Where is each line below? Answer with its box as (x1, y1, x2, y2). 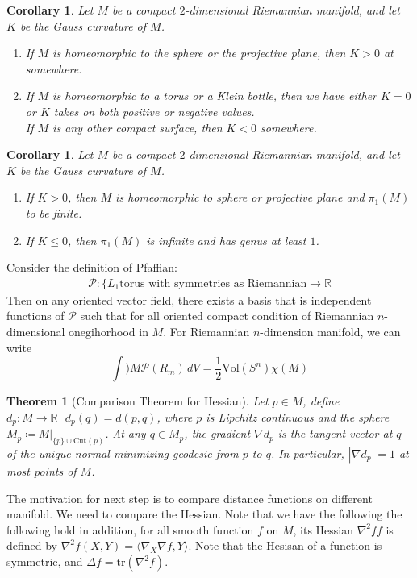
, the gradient (184, 425, 251, 442)
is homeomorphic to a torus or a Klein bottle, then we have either (52, 87, 377, 104)
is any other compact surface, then (52, 119, 223, 135)
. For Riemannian (163, 322, 250, 339)
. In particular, (270, 445, 344, 462)
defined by (6, 537, 58, 554)
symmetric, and (6, 553, 83, 569)
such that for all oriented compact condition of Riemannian (80, 307, 374, 324)
